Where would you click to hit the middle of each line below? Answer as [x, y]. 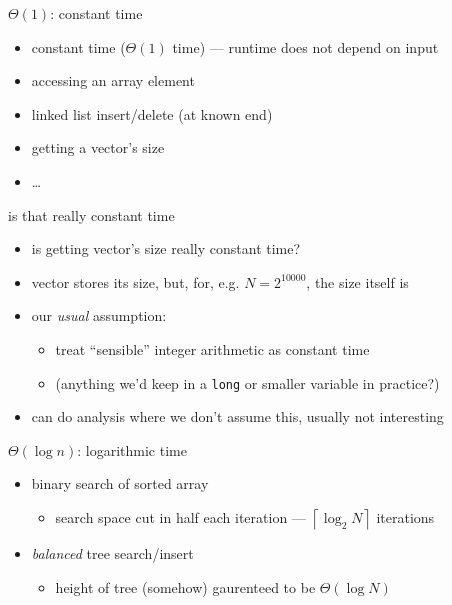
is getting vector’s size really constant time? [166, 248]
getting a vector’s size [98, 147]
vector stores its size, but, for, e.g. [135, 281]
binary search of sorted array [120, 483]
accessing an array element [113, 80]
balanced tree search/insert [112, 552]
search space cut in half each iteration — [180, 516]
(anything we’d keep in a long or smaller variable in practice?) [247, 382]
